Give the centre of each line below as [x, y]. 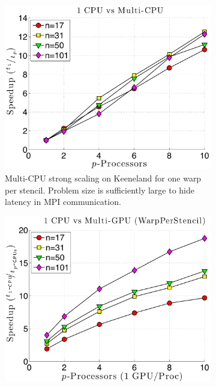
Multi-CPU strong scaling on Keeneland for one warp [103, 178]
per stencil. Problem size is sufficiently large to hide [100, 190]
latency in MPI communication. [63, 202]
